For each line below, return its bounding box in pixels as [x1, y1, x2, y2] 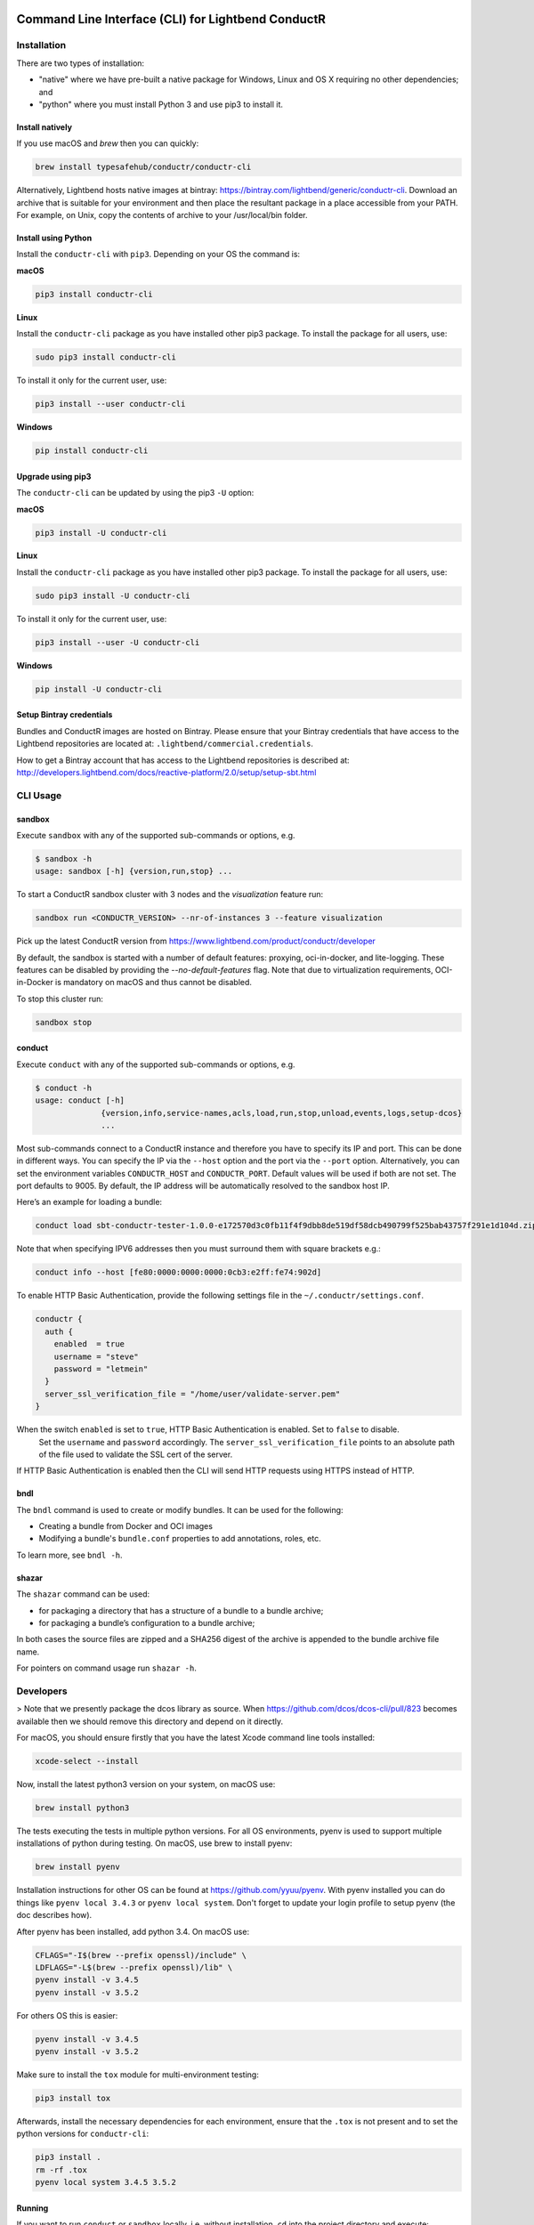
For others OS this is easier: [16, 2010, 118, 2020]
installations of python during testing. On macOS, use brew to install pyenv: [16, 1838, 293, 1849]
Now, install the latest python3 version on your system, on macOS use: [16, 1779, 276, 1790]
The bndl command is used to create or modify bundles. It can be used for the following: [16, 1504, 344, 1515]
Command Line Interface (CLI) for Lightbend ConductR [16, 12, 327, 27]
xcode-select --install [35, 1756, 140, 1767]
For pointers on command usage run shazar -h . [16, 1663, 198, 1673]
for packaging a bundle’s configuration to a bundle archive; [38, 1618, 255, 1629]
